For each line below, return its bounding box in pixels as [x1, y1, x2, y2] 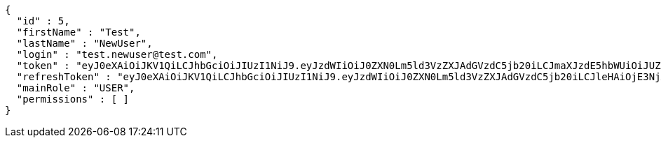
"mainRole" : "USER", [16, 82, 135, 93]
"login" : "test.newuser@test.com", [16, 49, 218, 60]
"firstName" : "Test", [16, 27, 141, 38]
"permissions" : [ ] [16, 93, 130, 105]
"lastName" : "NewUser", [16, 38, 153, 49]
